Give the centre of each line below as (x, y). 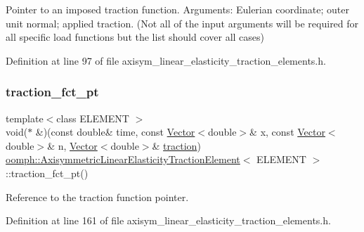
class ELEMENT (93, 118)
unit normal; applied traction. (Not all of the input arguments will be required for (182, 23)
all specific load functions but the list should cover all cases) (135, 37)
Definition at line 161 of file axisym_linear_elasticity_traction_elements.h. (168, 220)
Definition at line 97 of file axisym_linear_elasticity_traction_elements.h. (166, 60)
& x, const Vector (287, 132)
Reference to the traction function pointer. (97, 196)
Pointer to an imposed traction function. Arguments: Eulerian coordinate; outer (177, 9)
